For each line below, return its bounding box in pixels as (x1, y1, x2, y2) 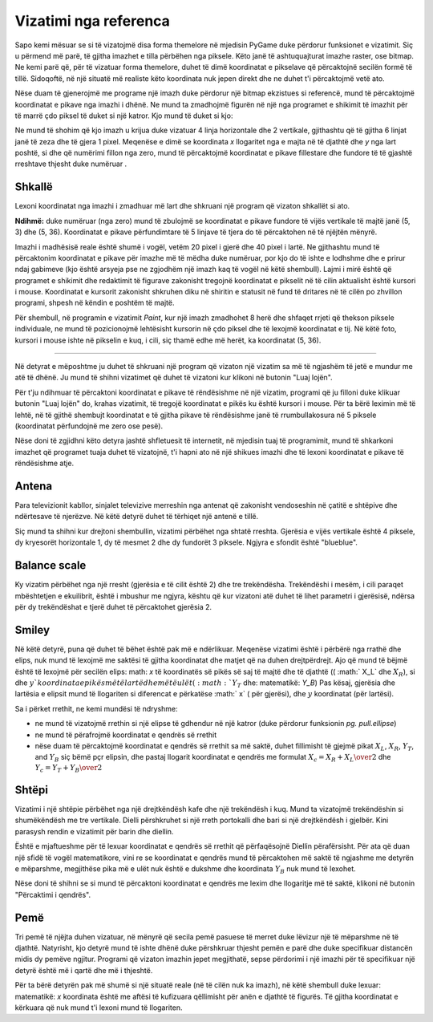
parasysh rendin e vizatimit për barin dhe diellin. (14, 826, 174, 836)
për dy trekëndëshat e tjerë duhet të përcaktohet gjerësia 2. (14, 602, 212, 611)
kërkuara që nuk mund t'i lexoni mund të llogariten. (14, 1003, 183, 1012)
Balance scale (14, 558, 87, 573)
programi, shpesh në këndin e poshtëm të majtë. (14, 298, 175, 308)
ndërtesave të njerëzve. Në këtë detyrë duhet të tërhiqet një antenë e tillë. (14, 512, 259, 521)
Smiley (14, 623, 51, 637)
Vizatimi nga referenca (14, 12, 170, 30)
